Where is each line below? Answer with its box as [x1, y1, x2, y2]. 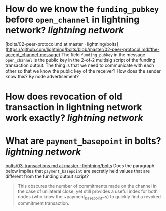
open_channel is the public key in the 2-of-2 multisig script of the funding [5, 57, 156, 63]
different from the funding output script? [5, 173, 89, 179]
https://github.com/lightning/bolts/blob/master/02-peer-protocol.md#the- [7, 46, 160, 52]
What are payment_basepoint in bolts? [5, 135, 161, 147]
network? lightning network [5, 25, 124, 36]
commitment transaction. [17, 200, 69, 206]
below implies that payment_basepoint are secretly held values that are [5, 168, 150, 174]
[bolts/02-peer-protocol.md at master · [5, 41, 86, 47]
